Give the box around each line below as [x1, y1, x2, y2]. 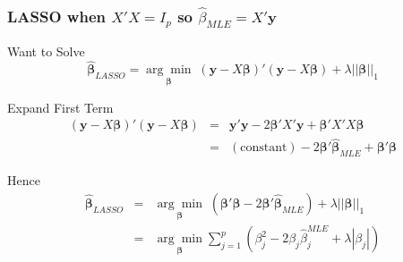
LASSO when [7, 4, 106, 27]
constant [240, 141, 287, 155]
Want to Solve [7, 41, 85, 60]
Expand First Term [7, 97, 114, 116]
